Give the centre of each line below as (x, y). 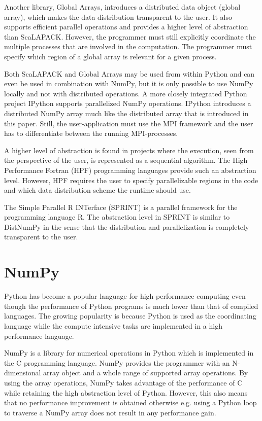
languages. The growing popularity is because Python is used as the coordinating (130, 316)
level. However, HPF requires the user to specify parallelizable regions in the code (131, 180)
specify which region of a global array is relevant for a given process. (110, 56)
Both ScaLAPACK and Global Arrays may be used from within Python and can (129, 73)
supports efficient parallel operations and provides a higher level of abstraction (126, 27)
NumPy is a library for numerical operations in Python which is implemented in (129, 353)
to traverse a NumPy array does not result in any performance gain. (110, 412)
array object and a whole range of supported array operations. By (146, 373)
